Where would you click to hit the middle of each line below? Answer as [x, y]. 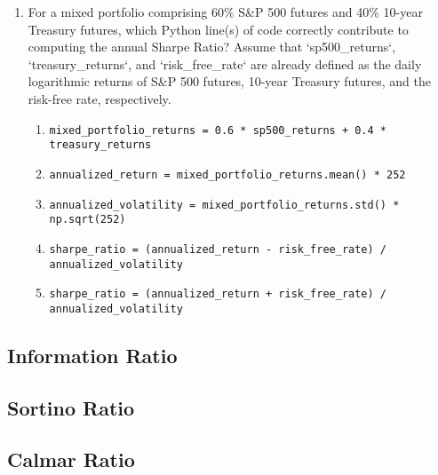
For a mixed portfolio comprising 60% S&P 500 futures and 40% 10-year [225, 12]
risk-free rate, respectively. [100, 98]
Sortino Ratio [71, 407]
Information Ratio [92, 355]
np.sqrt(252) [88, 220]
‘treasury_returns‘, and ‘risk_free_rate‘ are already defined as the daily [225, 63]
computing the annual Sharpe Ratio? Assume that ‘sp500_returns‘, [212, 47]
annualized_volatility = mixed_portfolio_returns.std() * [224, 205]
